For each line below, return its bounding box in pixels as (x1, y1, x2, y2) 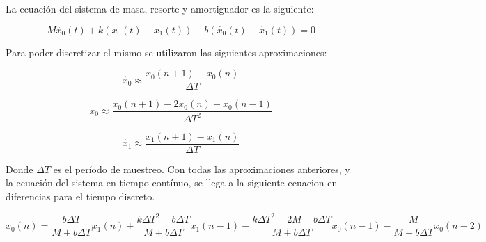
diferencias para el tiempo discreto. (6, 188, 155, 203)
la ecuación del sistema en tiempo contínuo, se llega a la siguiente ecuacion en (6, 175, 338, 190)
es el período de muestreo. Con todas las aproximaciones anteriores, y (53, 161, 350, 176)
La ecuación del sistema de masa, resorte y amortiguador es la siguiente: (6, 1, 314, 15)
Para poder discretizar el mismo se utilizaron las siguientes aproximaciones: (6, 45, 327, 59)
